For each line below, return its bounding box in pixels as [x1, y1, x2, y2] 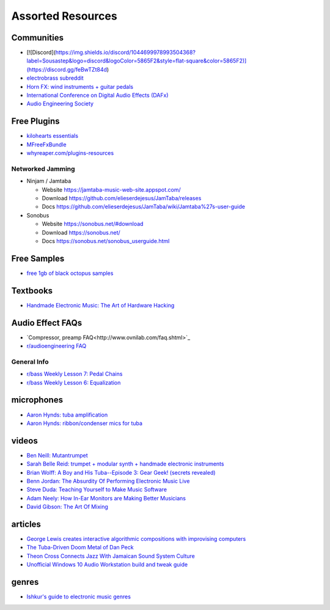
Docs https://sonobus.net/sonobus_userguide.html [42, 237, 170, 244]
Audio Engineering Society [26, 100, 94, 107]
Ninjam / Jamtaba [26, 178, 71, 185]
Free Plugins [11, 116, 61, 127]
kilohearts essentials [26, 132, 79, 140]
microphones [11, 395, 64, 405]
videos [11, 435, 38, 446]
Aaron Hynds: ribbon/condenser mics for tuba [26, 420, 143, 427]
